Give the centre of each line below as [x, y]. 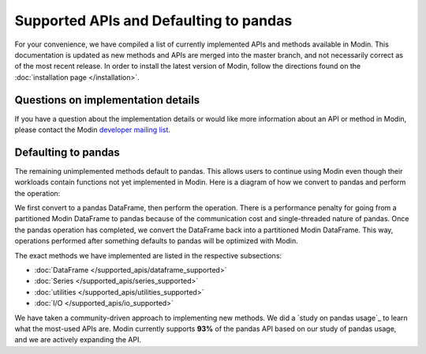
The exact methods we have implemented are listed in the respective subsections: [148, 255]
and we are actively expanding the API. [78, 340]
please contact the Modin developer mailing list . [93, 130]
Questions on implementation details [107, 100]
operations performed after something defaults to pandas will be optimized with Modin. [157, 241]
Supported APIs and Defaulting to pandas [153, 21]
